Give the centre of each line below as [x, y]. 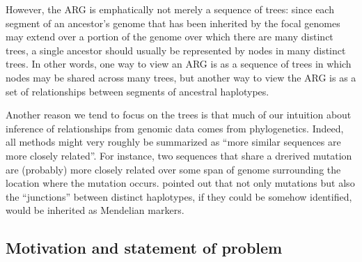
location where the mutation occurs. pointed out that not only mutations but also [180, 183]
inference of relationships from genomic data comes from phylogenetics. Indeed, [175, 128]
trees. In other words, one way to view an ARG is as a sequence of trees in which [179, 64]
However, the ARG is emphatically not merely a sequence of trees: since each [170, 9]
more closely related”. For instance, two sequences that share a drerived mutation [179, 155]
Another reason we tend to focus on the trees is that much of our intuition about [179, 115]
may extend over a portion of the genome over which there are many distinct [170, 37]
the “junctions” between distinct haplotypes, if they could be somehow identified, [179, 196]
